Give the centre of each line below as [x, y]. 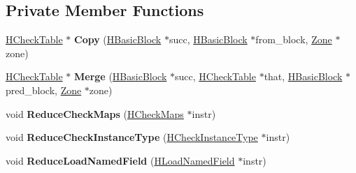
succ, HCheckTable [215, 76]
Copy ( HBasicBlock [118, 39]
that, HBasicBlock [303, 76]
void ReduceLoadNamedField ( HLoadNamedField [120, 160]
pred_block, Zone [44, 90]
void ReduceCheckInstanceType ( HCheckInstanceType [132, 137]
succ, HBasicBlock [208, 39]
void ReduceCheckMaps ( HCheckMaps [95, 113]
